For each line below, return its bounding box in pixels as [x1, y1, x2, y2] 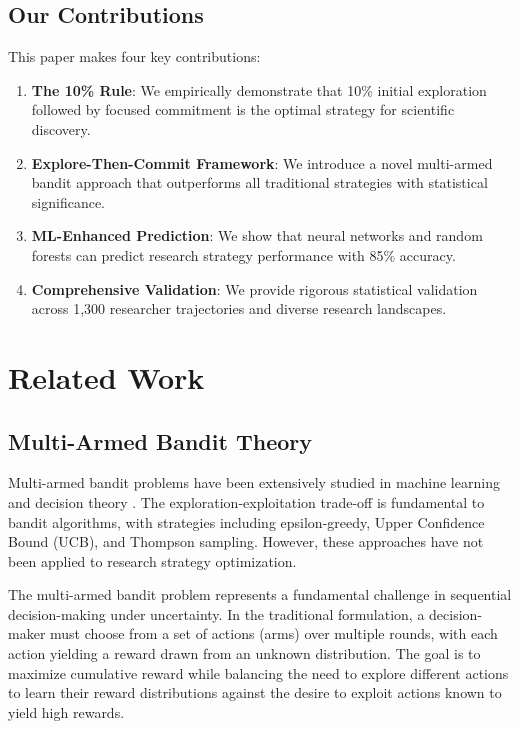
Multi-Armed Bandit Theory [8, 425, 312, 456]
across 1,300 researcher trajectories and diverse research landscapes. [31, 298, 447, 319]
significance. [31, 191, 105, 212]
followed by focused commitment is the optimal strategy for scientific [31, 99, 455, 120]
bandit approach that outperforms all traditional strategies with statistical [31, 172, 488, 193]
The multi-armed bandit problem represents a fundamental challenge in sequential [8, 584, 512, 605]
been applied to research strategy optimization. [8, 550, 297, 571]
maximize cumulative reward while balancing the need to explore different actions [8, 662, 509, 683]
